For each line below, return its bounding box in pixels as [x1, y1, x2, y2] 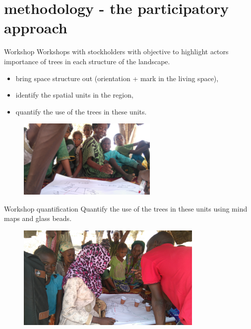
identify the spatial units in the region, [15, 90, 133, 100]
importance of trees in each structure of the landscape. [4, 56, 170, 66]
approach [4, 17, 67, 38]
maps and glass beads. [4, 213, 72, 223]
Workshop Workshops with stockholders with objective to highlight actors [4, 46, 229, 57]
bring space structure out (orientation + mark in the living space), [15, 73, 219, 83]
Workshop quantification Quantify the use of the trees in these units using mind [4, 203, 248, 214]
